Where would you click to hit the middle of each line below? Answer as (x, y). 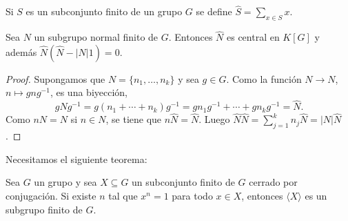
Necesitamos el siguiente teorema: (76, 158)
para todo (192, 196)
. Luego (214, 119)
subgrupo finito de (44, 209)
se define (214, 11)
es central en (253, 37)
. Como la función (264, 78)
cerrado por (273, 182)
